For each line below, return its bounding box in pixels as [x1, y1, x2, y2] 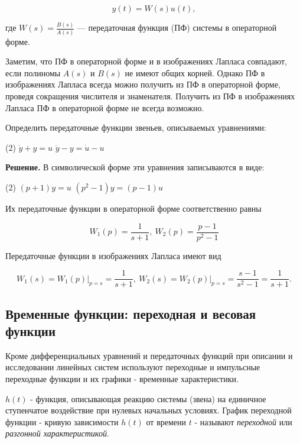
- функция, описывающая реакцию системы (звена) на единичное [30, 392, 266, 405]
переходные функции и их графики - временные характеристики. [5, 373, 239, 385]
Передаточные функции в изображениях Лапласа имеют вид [5, 249, 221, 261]
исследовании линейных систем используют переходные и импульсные [5, 361, 260, 373]
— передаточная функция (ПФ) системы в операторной [77, 21, 277, 34]
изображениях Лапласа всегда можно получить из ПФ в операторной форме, [5, 78, 281, 90]
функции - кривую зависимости [5, 415, 119, 428]
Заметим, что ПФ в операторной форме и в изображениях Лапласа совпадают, [5, 55, 287, 67]
